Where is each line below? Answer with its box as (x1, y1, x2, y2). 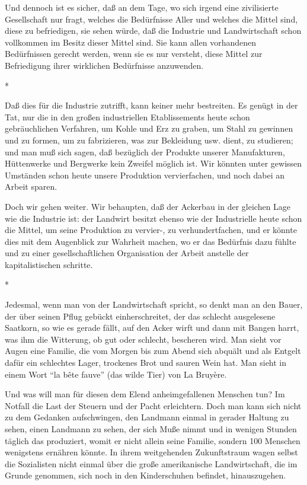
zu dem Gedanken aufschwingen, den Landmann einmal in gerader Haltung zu (5, 411, 289, 423)
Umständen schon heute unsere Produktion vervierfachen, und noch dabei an (5, 168, 284, 181)
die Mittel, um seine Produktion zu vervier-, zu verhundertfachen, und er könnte (5, 224, 297, 236)
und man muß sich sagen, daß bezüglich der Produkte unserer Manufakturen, (5, 145, 285, 158)
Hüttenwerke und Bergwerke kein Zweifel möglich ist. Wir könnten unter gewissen (5, 157, 302, 170)
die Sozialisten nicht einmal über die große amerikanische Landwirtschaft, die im (5, 457, 298, 470)
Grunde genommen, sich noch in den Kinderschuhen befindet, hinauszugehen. (5, 469, 286, 481)
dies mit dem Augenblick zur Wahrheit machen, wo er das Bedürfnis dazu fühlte (5, 235, 296, 247)
